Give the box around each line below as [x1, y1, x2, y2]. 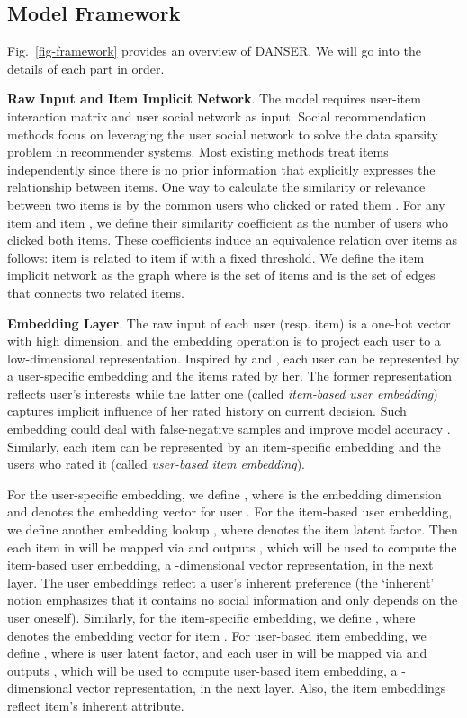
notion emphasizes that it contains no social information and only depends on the [7, 590, 458, 609]
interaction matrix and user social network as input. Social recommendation [7, 106, 427, 125]
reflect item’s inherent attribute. [7, 696, 184, 714]
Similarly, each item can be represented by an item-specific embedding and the [7, 436, 441, 455]
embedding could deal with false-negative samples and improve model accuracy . [7, 419, 451, 438]
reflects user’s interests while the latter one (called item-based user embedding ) [7, 383, 438, 402]
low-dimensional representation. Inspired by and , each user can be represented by [7, 348, 460, 367]
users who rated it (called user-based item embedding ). [7, 454, 306, 473]
